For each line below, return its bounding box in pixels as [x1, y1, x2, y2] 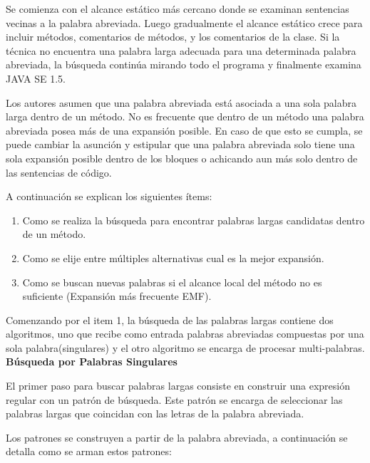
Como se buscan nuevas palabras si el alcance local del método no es [22, 274, 322, 289]
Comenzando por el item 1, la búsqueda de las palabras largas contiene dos [6, 312, 334, 327]
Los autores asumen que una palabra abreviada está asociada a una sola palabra [6, 95, 356, 110]
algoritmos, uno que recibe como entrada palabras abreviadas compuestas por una [6, 326, 364, 341]
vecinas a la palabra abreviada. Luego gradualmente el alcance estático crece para [6, 15, 363, 30]
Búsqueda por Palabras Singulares [6, 354, 178, 369]
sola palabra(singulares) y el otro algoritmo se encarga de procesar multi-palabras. [6, 340, 365, 355]
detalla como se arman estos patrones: [6, 444, 172, 459]
